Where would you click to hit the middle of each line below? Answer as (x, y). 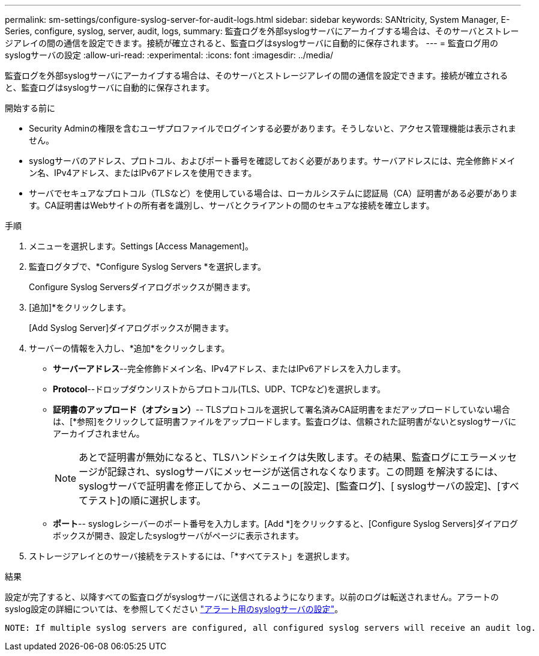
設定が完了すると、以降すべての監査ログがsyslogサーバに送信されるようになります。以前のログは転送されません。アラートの (252, 597)
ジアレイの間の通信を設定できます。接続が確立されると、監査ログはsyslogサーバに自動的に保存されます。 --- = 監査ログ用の (251, 43)
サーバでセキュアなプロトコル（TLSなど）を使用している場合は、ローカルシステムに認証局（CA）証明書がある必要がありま (273, 193)
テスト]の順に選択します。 (147, 500)
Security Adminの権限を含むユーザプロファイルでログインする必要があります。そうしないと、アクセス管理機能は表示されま (273, 128)
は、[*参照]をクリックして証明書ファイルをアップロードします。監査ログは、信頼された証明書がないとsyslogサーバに (285, 421)
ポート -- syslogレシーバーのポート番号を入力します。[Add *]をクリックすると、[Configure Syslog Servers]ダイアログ (285, 524)
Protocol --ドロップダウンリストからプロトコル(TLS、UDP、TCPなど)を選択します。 (219, 389)
